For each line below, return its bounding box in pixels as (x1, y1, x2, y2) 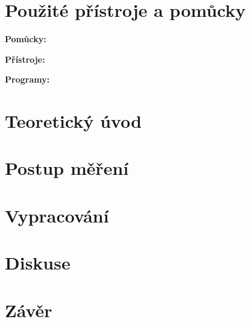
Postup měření (5, 156, 129, 180)
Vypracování (5, 203, 109, 227)
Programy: (5, 73, 50, 86)
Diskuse (5, 250, 70, 275)
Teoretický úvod (5, 109, 142, 133)
